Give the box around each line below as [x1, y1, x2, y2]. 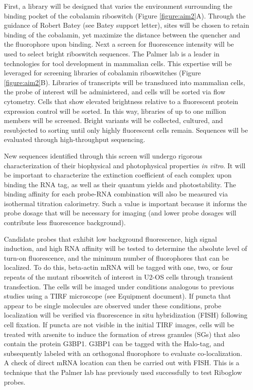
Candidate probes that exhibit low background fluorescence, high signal [4, 233, 217, 244]
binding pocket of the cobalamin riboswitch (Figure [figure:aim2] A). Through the [4, 10, 246, 20]
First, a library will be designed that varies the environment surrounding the [4, 1, 233, 11]
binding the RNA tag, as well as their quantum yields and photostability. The [4, 179, 236, 189]
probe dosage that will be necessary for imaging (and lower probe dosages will [4, 208, 236, 218]
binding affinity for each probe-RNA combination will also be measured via [4, 189, 228, 199]
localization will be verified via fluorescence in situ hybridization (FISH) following [4, 310, 248, 320]
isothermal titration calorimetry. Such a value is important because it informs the [4, 198, 247, 208]
